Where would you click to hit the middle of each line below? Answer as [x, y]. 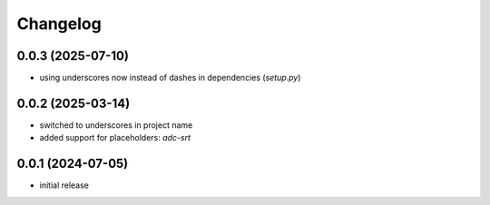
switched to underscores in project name [116, 125]
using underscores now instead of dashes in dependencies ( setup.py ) [170, 78]
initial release [64, 185]
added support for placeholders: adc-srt [115, 138]
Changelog [59, 24]
